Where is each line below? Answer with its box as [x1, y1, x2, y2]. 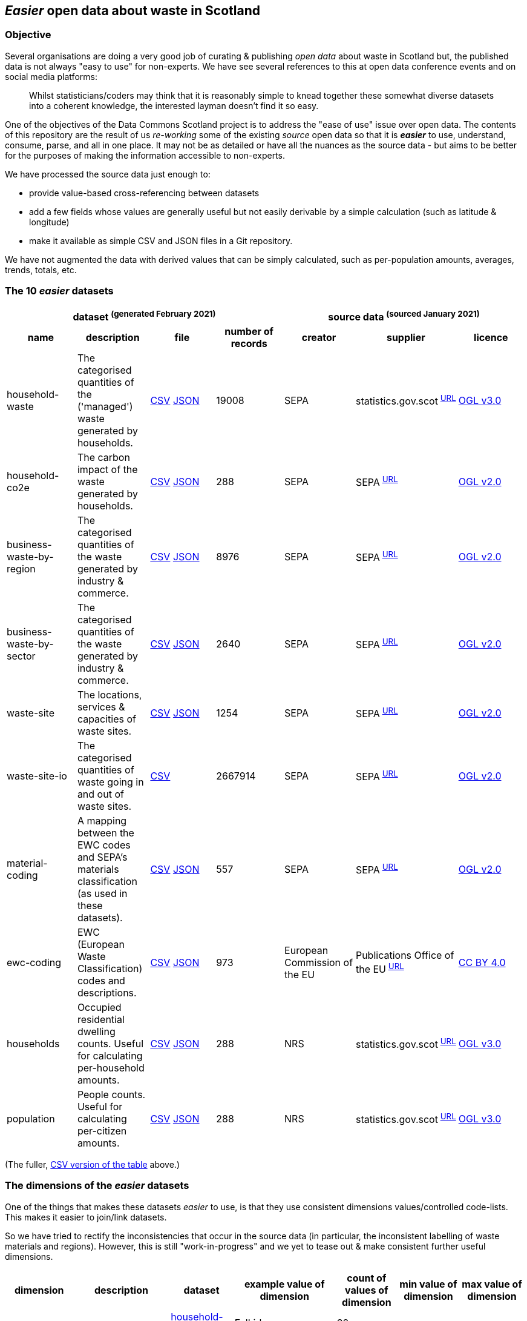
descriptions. [77, 986, 137, 999]
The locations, [77, 688, 142, 701]
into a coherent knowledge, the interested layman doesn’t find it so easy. [29, 100, 319, 111]
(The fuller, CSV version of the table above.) [5, 1159, 180, 1170]
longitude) [29, 216, 70, 227]
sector [7, 649, 36, 662]
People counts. [77, 1088, 146, 1101]
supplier [386, 331, 425, 343]
